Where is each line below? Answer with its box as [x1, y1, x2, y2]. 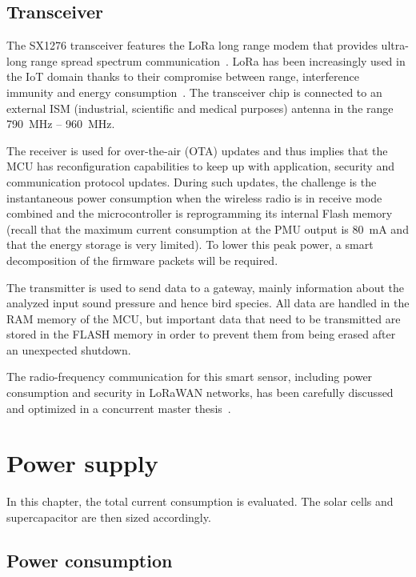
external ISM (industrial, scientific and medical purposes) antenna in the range [6, 99, 394, 116]
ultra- [381, 37, 409, 54]
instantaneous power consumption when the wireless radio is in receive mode [6, 189, 382, 206]
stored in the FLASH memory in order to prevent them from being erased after [6, 326, 396, 343]
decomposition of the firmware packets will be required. [6, 251, 278, 268]
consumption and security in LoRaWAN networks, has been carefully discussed [6, 384, 394, 401]
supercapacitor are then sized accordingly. [6, 508, 211, 525]
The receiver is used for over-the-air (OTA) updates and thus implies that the [6, 142, 388, 158]
